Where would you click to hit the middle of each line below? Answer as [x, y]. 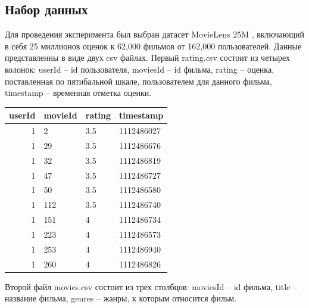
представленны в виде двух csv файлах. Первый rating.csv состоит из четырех [147, 57]
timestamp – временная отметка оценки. [78, 93]
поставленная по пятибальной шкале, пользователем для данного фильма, [138, 81]
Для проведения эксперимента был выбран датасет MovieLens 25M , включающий [154, 34]
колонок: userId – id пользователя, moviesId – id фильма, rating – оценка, [140, 69]
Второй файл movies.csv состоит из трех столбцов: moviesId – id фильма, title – [151, 286]
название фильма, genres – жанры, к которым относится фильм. [121, 298]
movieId [60, 115]
